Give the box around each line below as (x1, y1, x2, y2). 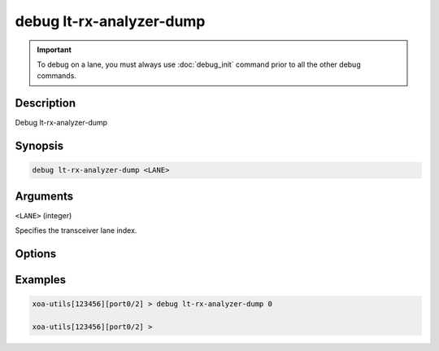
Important (37, 45, 72, 55)
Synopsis (15, 139, 64, 153)
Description (15, 96, 76, 110)
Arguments (15, 189, 74, 203)
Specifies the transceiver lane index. (15, 226, 137, 235)
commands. (37, 71, 77, 81)
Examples (15, 273, 67, 287)
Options (15, 247, 57, 261)
